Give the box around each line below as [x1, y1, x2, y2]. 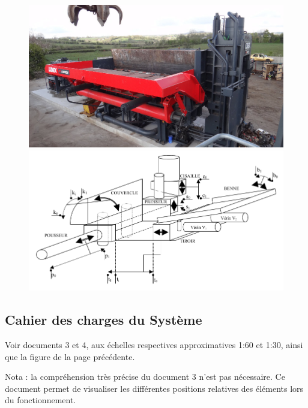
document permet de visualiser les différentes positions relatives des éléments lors [5, 382, 304, 394]
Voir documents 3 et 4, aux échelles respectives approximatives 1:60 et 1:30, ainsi [5, 339, 303, 351]
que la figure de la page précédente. [5, 350, 135, 362]
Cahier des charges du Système [5, 310, 202, 329]
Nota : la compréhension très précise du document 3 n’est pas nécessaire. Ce [5, 370, 285, 383]
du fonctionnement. [5, 394, 76, 406]
